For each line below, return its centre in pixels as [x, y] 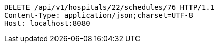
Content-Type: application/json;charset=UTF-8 [99, 15]
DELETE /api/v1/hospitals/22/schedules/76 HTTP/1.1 [110, 7]
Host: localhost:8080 [47, 23]
